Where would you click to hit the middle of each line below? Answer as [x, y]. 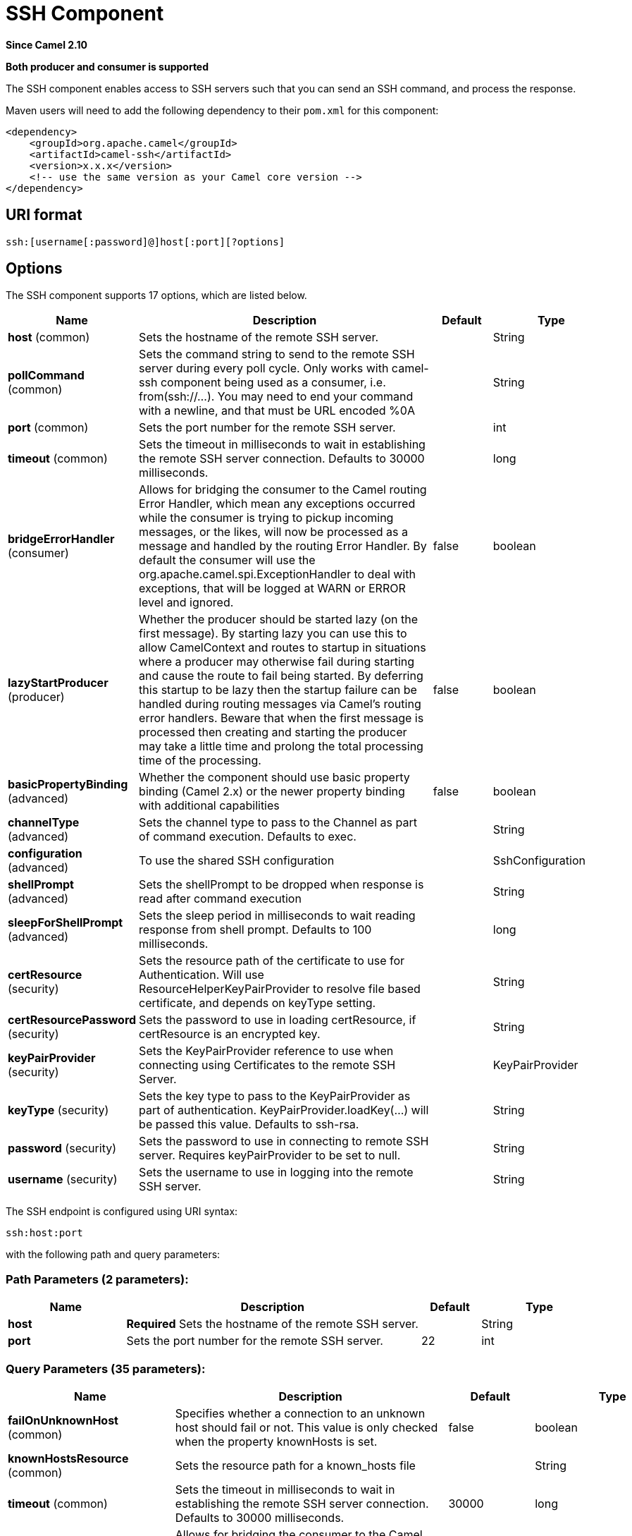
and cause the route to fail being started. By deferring [281, 676]
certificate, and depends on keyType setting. [258, 1003]
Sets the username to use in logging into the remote [276, 1172]
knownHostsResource [68, 1458]
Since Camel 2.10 [47, 44]
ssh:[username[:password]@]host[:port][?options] [145, 242]
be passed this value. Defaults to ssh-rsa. [249, 1124]
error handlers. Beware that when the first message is [281, 718]
